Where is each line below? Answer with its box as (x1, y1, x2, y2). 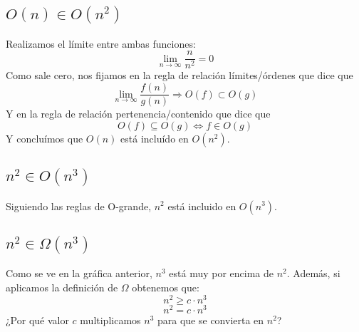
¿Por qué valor (6, 312, 69, 327)
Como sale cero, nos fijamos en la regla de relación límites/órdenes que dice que (6, 68, 353, 83)
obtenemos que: (132, 279, 199, 294)
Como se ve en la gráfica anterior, (6, 266, 152, 281)
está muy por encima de (169, 266, 274, 281)
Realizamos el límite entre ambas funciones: (6, 36, 196, 51)
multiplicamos (80, 312, 141, 327)
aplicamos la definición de (6, 279, 118, 294)
